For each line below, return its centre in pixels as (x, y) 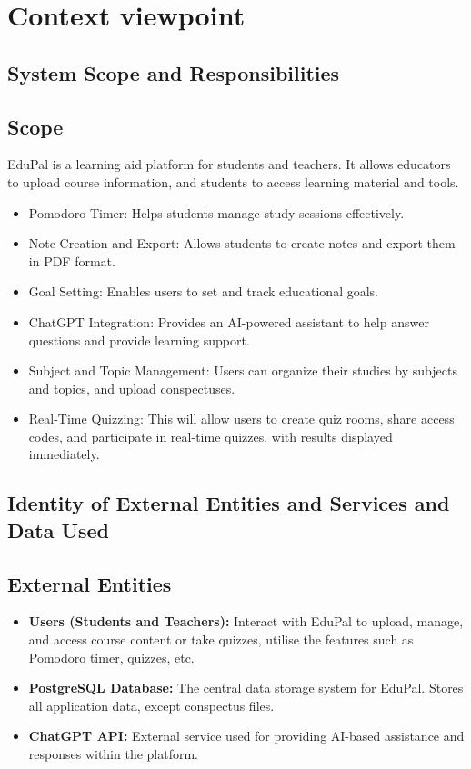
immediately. (64, 454)
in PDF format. (72, 260)
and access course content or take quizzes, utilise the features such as (221, 639)
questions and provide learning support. (139, 340)
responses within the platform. (114, 754)
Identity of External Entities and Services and (229, 503)
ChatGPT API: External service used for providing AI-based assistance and (246, 736)
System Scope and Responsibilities (174, 72)
